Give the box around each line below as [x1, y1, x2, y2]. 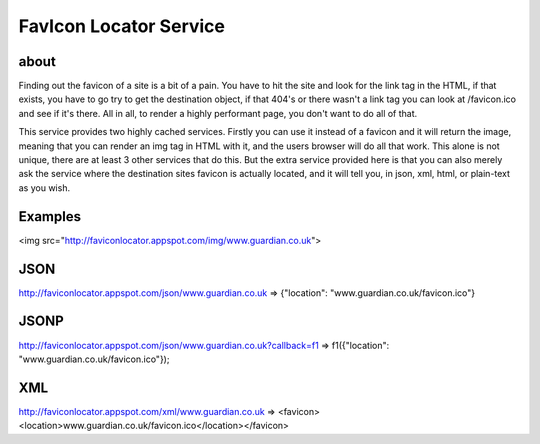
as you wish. [18, 181, 70, 194]
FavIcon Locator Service [18, 15, 225, 37]
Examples [18, 208, 82, 225]
